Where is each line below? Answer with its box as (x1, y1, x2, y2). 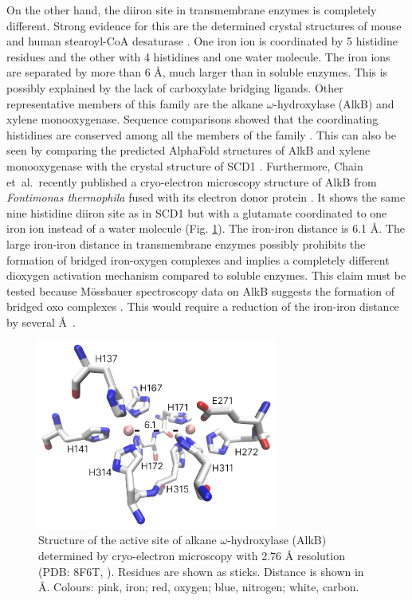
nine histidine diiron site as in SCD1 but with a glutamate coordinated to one (6, 204, 387, 221)
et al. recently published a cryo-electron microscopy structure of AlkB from (6, 173, 377, 190)
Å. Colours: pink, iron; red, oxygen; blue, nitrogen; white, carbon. (38, 578, 359, 595)
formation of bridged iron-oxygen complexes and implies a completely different (6, 251, 390, 268)
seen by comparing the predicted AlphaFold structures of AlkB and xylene (6, 142, 371, 159)
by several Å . (6, 313, 76, 330)
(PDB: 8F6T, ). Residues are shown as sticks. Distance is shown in (38, 563, 364, 579)
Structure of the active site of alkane (38, 531, 217, 548)
